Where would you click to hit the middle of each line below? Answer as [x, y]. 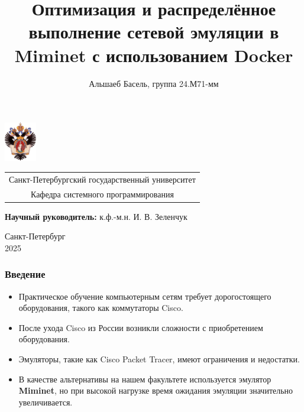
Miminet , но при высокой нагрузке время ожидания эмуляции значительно [156, 390]
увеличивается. [46, 402]
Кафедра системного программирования [102, 194]
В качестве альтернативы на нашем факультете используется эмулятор [145, 379]
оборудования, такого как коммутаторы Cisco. [101, 308]
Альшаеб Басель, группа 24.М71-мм [154, 83]
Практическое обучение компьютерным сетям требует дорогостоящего [145, 296]
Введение [25, 274]
